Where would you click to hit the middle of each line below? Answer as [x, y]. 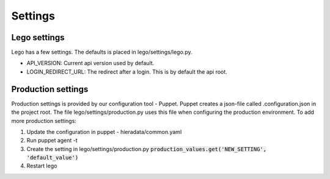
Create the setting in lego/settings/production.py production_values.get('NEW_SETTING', [147, 149]
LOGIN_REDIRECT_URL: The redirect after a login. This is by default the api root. [127, 72]
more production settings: [44, 121]
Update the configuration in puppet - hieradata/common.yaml [104, 132]
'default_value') [53, 158]
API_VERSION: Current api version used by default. [90, 63]
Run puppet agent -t [52, 141]
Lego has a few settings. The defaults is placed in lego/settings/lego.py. [102, 52]
